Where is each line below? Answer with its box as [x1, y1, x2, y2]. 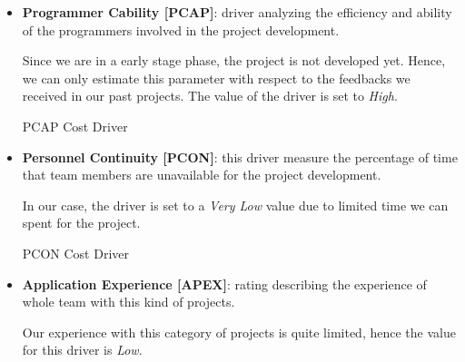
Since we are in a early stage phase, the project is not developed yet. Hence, [22, 51, 446, 70]
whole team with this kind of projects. [22, 292, 235, 311]
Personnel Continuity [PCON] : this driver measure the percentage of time [22, 147, 458, 166]
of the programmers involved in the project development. [22, 20, 340, 39]
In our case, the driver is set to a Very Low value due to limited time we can [22, 195, 449, 214]
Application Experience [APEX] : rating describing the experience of [22, 274, 427, 293]
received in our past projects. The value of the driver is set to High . [22, 86, 398, 105]
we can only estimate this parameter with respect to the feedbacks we [22, 68, 411, 87]
